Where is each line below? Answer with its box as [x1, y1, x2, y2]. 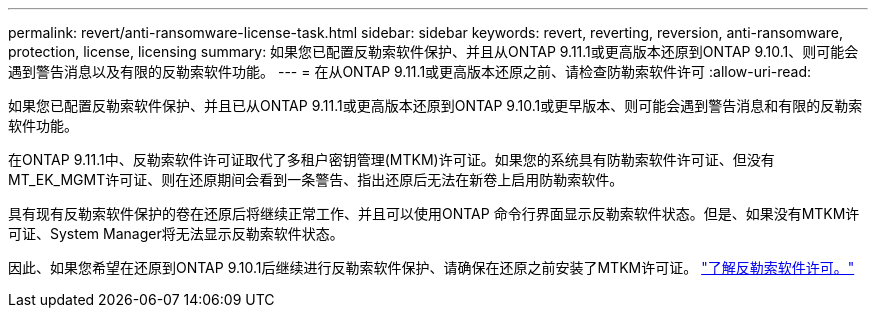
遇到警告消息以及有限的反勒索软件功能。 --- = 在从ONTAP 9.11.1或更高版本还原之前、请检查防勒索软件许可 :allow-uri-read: [8, 63, 812, 80]
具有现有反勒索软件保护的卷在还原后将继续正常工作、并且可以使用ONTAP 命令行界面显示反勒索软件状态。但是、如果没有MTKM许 [8, 205, 860, 222]
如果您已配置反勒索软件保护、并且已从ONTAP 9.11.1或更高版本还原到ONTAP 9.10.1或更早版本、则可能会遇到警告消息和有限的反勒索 [8, 97, 863, 114]
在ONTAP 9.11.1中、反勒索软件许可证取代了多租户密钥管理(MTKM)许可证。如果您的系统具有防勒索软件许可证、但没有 [8, 151, 775, 168]
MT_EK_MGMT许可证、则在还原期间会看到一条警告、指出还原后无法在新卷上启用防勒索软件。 [8, 171, 624, 188]
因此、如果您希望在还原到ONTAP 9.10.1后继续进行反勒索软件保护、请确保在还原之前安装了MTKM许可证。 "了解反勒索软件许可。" [8, 259, 855, 276]
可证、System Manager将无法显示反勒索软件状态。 [8, 225, 344, 242]
